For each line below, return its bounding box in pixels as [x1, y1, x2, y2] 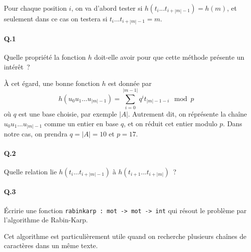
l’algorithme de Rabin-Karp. [4, 215, 88, 225]
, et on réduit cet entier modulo [123, 118, 218, 128]
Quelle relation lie [4, 166, 57, 176]
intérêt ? [4, 61, 30, 71]
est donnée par [108, 78, 152, 88]
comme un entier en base [44, 118, 118, 128]
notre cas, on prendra [4, 129, 67, 139]
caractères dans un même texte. [4, 240, 98, 251]
